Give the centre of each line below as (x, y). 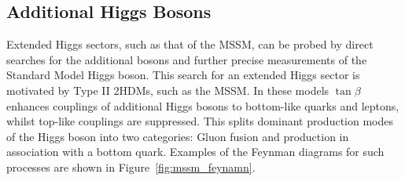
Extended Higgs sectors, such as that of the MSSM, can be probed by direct (190, 44)
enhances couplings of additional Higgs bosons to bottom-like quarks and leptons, (203, 105)
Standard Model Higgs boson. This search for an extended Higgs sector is (183, 75)
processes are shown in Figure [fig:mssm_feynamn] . (131, 167)
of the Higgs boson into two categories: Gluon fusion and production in (178, 136)
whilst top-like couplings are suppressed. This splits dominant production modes (200, 121)
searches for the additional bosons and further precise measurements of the (187, 59)
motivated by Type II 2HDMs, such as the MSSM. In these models (168, 90)
